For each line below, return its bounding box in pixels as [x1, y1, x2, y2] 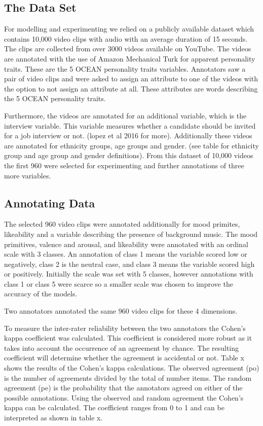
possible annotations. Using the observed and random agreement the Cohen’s [4, 392, 244, 403]
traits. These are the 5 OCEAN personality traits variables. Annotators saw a [4, 63, 246, 74]
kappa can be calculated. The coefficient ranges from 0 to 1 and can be [4, 402, 224, 413]
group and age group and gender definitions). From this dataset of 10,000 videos [4, 150, 253, 161]
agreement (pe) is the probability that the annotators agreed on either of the [4, 382, 243, 393]
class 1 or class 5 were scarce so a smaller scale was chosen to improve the [4, 278, 233, 289]
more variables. [4, 170, 51, 180]
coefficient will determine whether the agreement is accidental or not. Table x [4, 352, 244, 363]
